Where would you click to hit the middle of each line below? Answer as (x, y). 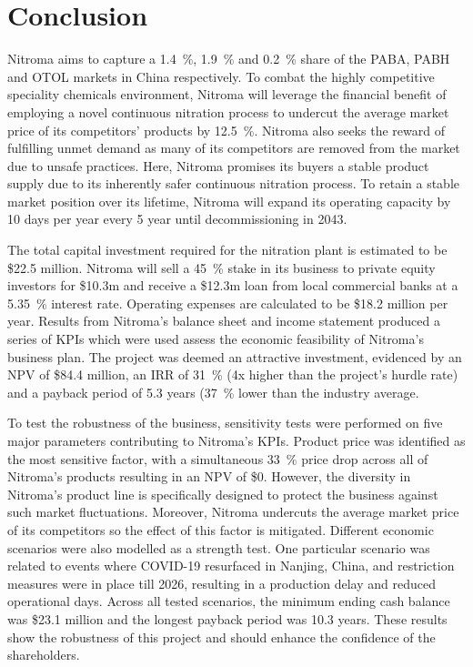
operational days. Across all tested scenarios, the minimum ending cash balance (229, 601)
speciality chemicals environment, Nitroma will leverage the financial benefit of (227, 94)
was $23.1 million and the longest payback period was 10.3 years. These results (227, 618)
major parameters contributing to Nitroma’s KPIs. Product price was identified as (236, 440)
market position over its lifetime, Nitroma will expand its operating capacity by (229, 201)
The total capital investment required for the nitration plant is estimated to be (227, 250)
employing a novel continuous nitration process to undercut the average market (228, 111)
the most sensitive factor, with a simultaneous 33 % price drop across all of (218, 458)
